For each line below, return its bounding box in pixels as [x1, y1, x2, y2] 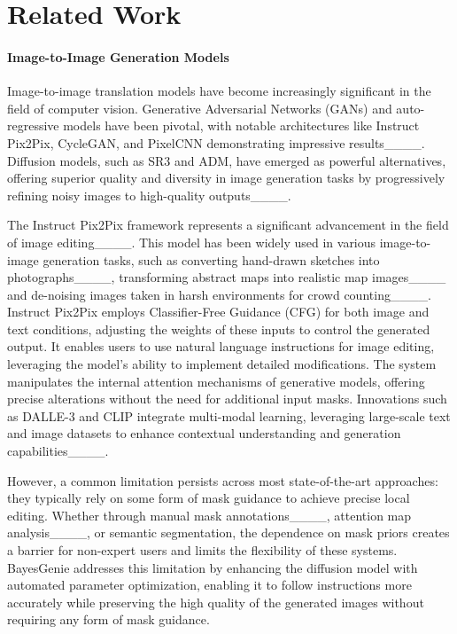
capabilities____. [7, 442, 109, 460]
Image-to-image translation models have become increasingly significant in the [7, 82, 431, 100]
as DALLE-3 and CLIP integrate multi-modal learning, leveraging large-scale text [7, 406, 451, 425]
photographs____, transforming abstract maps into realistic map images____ [7, 268, 446, 286]
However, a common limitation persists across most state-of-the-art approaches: [7, 471, 438, 489]
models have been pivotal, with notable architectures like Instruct [63, 116, 420, 135]
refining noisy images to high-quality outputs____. [7, 185, 291, 204]
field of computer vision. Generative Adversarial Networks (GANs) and [7, 98, 392, 117]
